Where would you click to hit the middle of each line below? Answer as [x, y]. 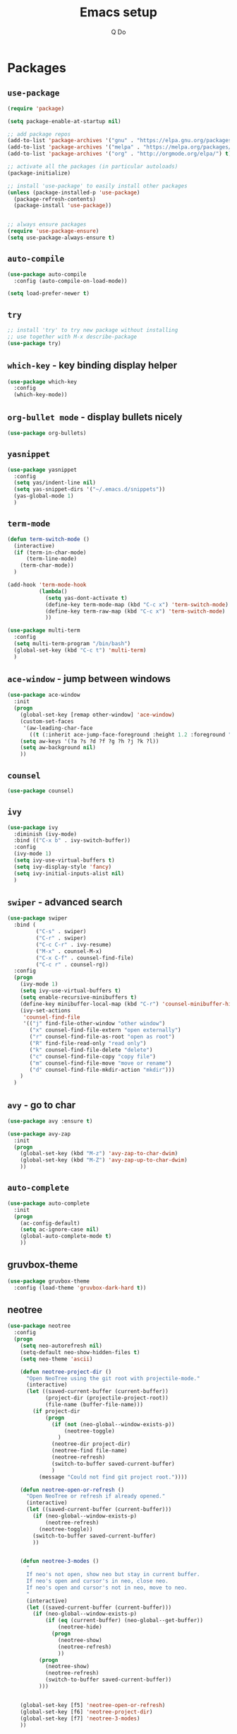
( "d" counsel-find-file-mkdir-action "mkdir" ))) [102, 1070]
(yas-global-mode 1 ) [44, 496]
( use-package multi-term [44, 630]
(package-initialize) [39, 173]
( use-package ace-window [44, 695]
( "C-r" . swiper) [61, 938]
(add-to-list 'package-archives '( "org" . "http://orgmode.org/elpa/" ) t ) [120, 154]
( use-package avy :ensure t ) [50, 1121]
